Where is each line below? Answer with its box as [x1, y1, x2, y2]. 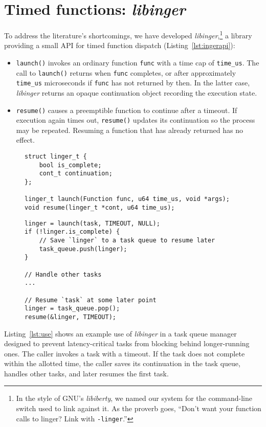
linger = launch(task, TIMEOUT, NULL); [25, 219, 160, 227]
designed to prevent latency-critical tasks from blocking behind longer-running [4, 338, 250, 349]
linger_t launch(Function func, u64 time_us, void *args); [25, 195, 230, 203]
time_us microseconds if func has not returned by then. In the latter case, [16, 77, 250, 88]
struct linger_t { [25, 153, 87, 161]
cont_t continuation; [39, 170, 113, 177]
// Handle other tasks [25, 271, 102, 278]
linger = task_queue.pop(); [25, 305, 120, 312]
